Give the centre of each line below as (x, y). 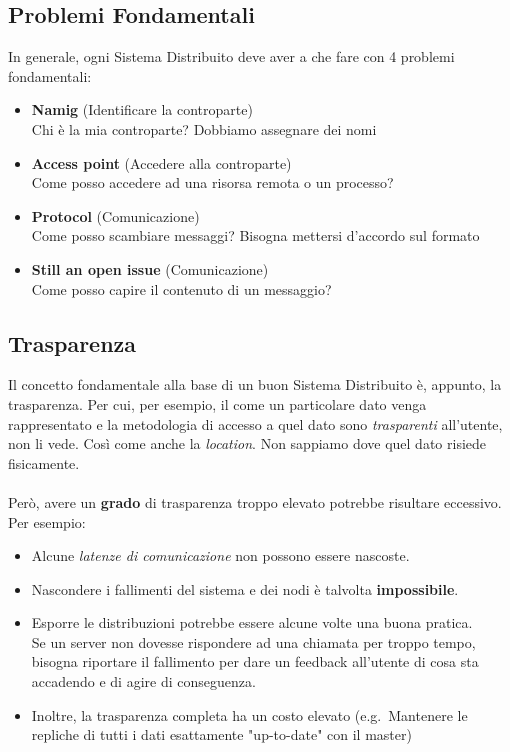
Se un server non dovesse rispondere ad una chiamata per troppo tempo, (253, 641)
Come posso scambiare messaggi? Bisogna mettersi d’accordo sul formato (255, 235)
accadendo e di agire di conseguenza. (143, 681)
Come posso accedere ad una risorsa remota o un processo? (212, 182)
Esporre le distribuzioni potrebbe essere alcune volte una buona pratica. (252, 622)
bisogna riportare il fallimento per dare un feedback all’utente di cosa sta (255, 661)
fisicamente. (44, 462)
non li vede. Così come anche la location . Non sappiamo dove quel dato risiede (247, 443)
